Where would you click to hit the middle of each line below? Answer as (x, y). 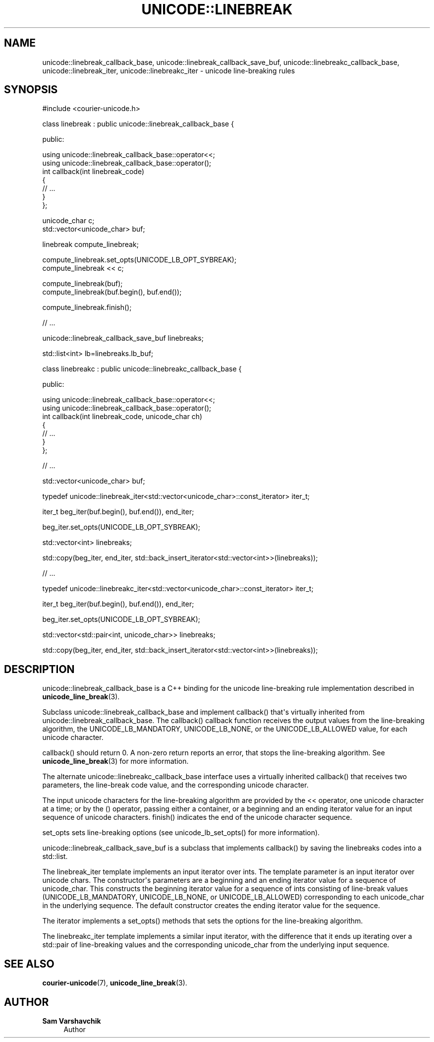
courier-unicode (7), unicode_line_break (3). (115, 983)
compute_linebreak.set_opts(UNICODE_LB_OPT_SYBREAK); (139, 260)
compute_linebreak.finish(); (87, 307)
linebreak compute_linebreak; (90, 245)
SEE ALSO (29, 964)
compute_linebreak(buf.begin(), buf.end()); (112, 292)
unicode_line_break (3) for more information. (115, 761)
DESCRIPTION (39, 669)
